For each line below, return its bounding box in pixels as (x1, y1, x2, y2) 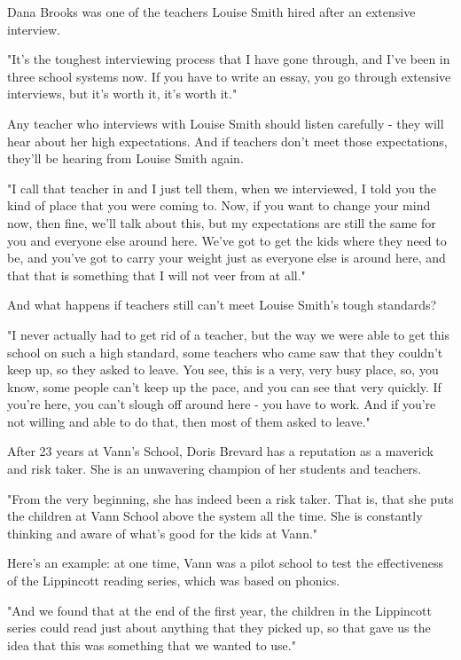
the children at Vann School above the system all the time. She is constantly (7, 507, 423, 525)
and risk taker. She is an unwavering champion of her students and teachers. (7, 460, 422, 478)
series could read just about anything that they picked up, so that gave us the (7, 618, 431, 637)
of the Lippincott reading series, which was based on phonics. (7, 571, 340, 590)
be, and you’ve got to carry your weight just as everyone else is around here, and (7, 248, 446, 267)
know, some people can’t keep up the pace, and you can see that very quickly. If (7, 377, 441, 396)
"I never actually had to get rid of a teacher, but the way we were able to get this (7, 325, 449, 343)
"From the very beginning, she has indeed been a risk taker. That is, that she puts (7, 489, 454, 507)
